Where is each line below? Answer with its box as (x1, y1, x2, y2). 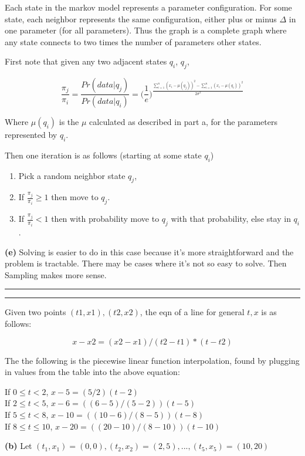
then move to (51, 191, 99, 203)
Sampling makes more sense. (5, 268, 107, 281)
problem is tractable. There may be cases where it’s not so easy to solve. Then (5, 257, 287, 269)
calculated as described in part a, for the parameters (89, 116, 277, 128)
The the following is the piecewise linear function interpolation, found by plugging (5, 354, 300, 366)
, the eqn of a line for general (140, 306, 245, 318)
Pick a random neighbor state (18, 169, 126, 181)
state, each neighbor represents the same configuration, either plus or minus (5, 12, 277, 25)
